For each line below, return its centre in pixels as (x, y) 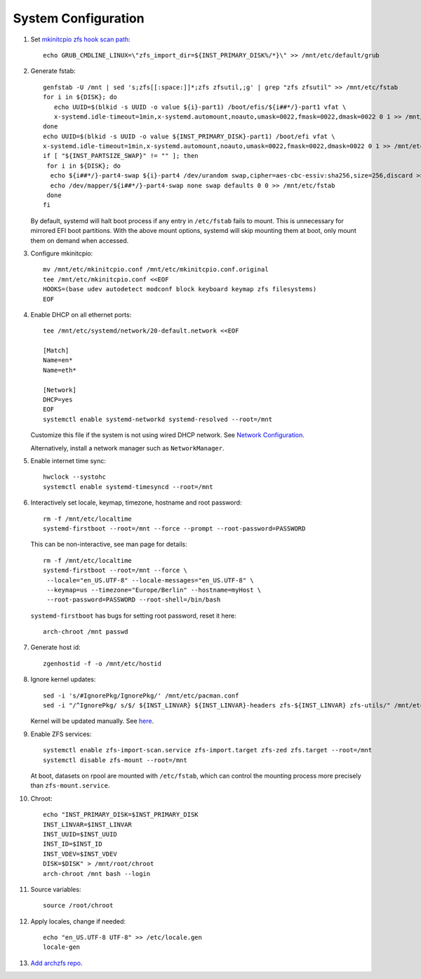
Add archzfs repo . (57, 963)
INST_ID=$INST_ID (73, 844)
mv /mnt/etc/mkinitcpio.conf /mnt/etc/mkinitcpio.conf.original (156, 269)
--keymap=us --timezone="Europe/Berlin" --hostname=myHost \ (154, 590)
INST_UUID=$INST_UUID (80, 834)
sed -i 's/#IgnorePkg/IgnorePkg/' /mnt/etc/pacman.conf (141, 695)
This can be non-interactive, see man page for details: (109, 545)
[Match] (56, 351)
